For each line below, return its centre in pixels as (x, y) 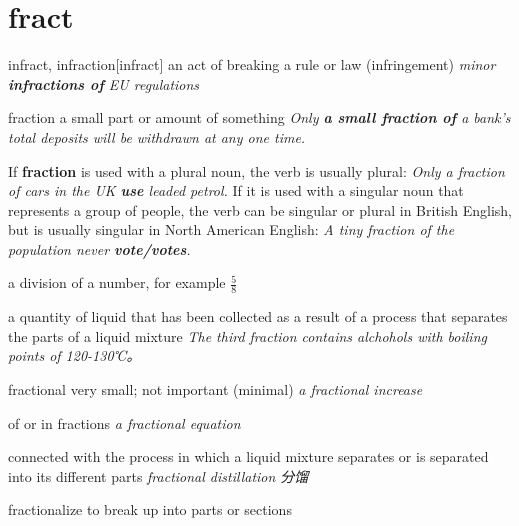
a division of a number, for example (117, 282)
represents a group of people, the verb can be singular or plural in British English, (260, 209)
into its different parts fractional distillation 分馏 (158, 475)
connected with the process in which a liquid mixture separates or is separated (248, 456)
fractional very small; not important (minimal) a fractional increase (215, 389)
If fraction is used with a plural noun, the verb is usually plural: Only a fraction (256, 170)
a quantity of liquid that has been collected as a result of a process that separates (258, 316)
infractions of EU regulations (104, 83)
